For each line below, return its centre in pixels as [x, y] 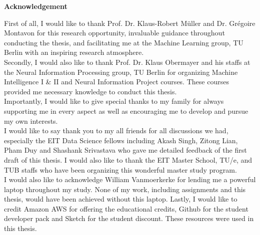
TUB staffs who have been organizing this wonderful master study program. [120, 169]
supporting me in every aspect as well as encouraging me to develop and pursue [126, 111]
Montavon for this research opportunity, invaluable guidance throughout [114, 33]
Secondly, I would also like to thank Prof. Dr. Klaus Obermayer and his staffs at [127, 62]
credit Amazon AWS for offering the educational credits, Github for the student [126, 208]
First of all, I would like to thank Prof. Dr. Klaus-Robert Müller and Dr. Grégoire [130, 23]
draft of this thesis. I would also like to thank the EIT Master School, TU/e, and [128, 159]
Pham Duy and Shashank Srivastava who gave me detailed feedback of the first [125, 150]
